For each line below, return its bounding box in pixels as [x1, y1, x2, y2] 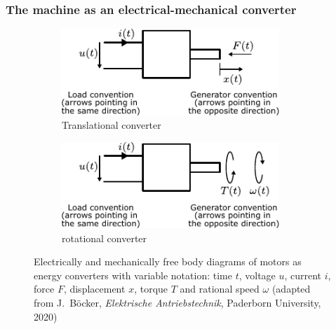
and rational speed [180, 281, 260, 296]
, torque [134, 281, 168, 296]
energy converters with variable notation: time [34, 267, 232, 282]
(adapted [271, 281, 311, 296]
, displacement [63, 281, 126, 296]
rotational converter [62, 230, 147, 245]
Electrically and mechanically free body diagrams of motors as [34, 254, 302, 269]
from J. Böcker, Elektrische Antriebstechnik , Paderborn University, [34, 295, 321, 309]
